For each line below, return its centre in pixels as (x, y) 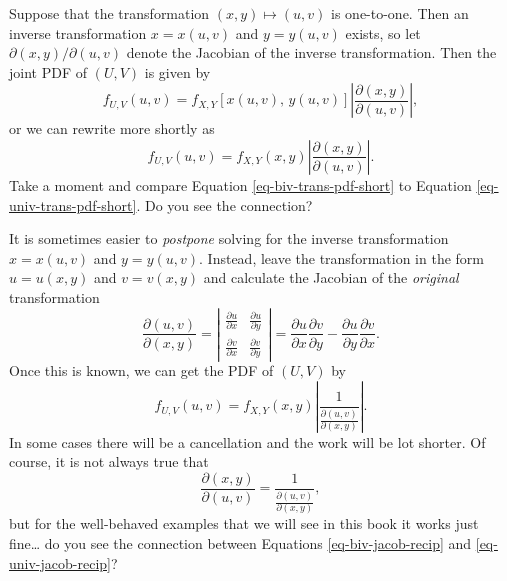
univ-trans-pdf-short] (73, 204)
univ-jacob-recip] (60, 562)
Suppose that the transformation (109, 13)
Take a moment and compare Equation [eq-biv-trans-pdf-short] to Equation (240, 184)
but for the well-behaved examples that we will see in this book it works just (244, 523)
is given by (177, 71)
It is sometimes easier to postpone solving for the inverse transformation (229, 238)
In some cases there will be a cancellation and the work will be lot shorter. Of (247, 441)
